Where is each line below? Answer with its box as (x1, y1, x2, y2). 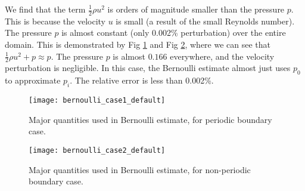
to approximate (5, 74, 61, 87)
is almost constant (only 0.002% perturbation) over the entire (61, 26, 286, 39)
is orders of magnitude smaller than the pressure (107, 3, 285, 15)
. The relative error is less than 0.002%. (70, 74, 214, 87)
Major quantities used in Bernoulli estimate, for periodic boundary (29, 113, 272, 125)
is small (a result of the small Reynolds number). (116, 14, 295, 27)
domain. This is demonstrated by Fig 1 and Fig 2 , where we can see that (5, 38, 271, 51)
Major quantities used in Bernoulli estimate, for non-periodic (29, 163, 251, 175)
